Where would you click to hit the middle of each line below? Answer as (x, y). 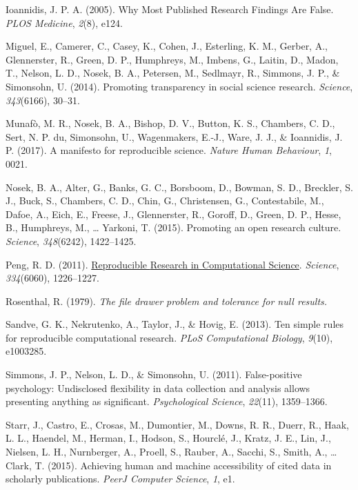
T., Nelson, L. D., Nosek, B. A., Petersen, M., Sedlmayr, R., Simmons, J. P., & (173, 73)
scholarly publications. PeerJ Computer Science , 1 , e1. (120, 479)
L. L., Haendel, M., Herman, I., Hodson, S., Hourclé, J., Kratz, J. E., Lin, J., (168, 438)
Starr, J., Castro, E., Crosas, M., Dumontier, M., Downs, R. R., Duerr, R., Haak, (178, 424)
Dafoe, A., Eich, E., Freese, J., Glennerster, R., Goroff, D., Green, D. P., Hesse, (173, 214)
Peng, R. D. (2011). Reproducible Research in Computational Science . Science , (172, 264)
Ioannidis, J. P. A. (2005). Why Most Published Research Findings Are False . (170, 9)
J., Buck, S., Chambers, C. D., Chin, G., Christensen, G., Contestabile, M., (165, 200)
